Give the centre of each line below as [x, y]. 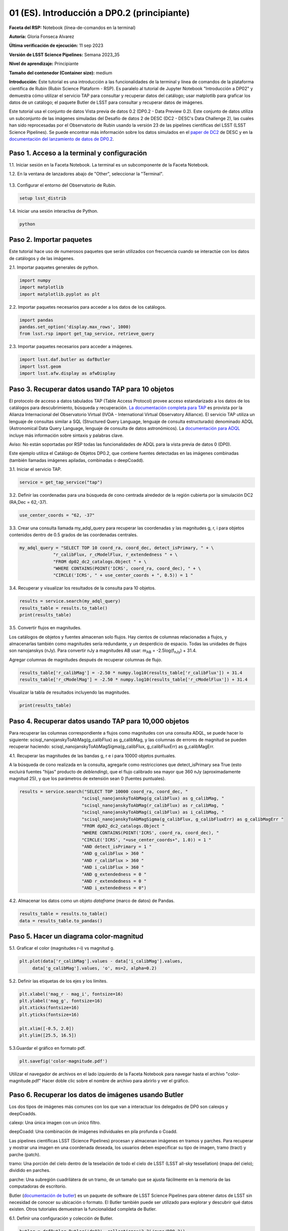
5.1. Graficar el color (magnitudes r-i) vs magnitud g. [62, 948]
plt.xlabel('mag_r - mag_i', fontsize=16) [71, 994]
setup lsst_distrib [43, 198]
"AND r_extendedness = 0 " [114, 881]
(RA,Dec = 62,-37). [28, 502]
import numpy [35, 280]
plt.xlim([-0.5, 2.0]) [47, 1028]
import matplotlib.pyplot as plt [60, 294]
